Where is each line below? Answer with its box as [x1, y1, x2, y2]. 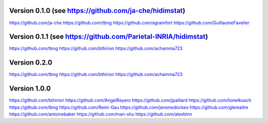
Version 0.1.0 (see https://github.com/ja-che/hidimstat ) [9, 6, 186, 15]
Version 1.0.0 [9, 84, 51, 93]
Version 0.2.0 [9, 58, 53, 67]
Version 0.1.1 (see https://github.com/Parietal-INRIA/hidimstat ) [9, 33, 208, 41]
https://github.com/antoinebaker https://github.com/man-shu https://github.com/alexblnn [9, 111, 192, 117]
